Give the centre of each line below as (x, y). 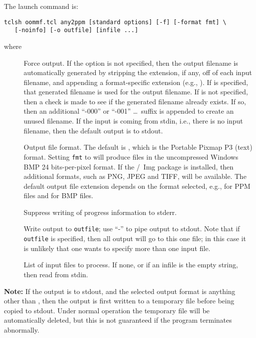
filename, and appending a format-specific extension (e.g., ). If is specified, (136, 82)
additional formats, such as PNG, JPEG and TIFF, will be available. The (135, 176)
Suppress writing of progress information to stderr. (100, 212)
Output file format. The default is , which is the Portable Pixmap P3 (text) (138, 147)
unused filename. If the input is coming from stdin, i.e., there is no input (133, 121)
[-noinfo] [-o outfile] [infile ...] (76, 30)
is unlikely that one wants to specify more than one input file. (117, 248)
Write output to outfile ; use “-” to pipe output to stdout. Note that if (132, 229)
